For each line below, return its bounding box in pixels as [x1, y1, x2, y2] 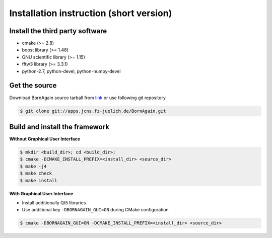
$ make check [20, 171, 52, 176]
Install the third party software [9, 27, 107, 35]
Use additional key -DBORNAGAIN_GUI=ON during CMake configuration [22, 207, 169, 213]
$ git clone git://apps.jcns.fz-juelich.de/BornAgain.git [20, 108, 166, 114]
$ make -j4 [20, 164, 47, 169]
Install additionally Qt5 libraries [22, 199, 86, 206]
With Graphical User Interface [9, 190, 74, 196]
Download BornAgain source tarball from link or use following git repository [9, 95, 166, 101]
